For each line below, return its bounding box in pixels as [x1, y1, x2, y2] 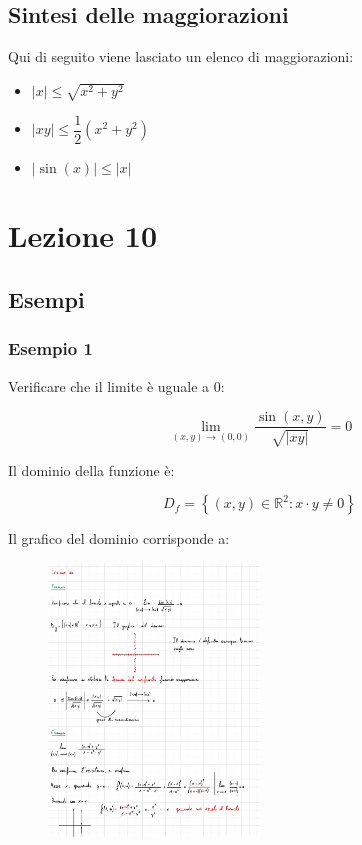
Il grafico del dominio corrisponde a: [8, 528, 230, 549]
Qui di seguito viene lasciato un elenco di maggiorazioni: [8, 46, 354, 67]
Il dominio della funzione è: [8, 459, 175, 480]
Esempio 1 [8, 336, 93, 361]
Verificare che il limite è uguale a [8, 375, 210, 396]
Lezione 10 [8, 215, 158, 256]
